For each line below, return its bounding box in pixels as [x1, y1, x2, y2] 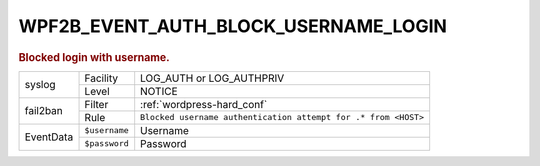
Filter [84, 97, 109, 111]
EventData [24, 130, 74, 144]
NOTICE [140, 84, 179, 98]
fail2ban [24, 104, 64, 118]
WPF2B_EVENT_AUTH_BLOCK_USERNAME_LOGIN [18, 15, 447, 37]
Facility [84, 71, 119, 85]
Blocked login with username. [18, 50, 170, 64]
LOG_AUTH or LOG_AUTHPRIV [140, 71, 285, 85]
